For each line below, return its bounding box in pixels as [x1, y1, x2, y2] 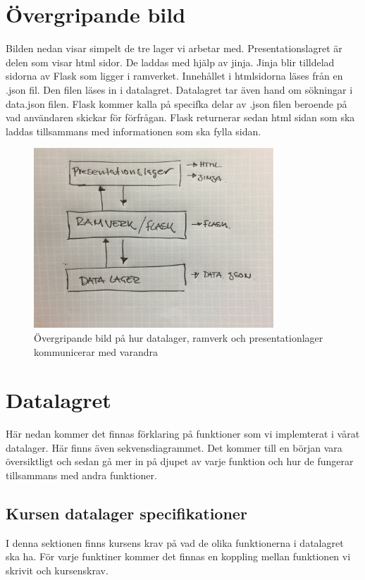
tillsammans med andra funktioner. [6, 468, 157, 483]
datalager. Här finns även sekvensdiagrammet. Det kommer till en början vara [6, 440, 342, 455]
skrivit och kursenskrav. [6, 563, 109, 578]
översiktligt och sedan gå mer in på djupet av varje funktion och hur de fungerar [6, 454, 354, 469]
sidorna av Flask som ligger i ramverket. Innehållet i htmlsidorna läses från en [6, 68, 343, 83]
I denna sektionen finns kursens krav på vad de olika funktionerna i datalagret [6, 535, 344, 550]
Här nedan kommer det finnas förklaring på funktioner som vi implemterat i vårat [6, 426, 360, 441]
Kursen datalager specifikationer [6, 502, 247, 524]
